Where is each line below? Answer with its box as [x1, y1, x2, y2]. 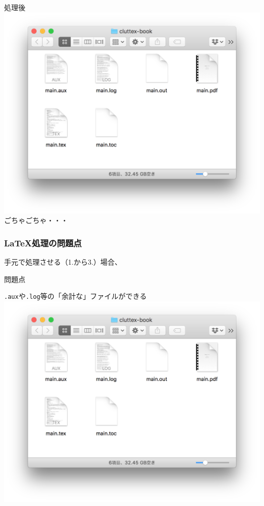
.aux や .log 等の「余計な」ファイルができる [4, 291, 147, 301]
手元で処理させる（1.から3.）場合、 [4, 257, 122, 267]
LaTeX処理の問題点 [4, 236, 82, 249]
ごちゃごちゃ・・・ [4, 215, 68, 226]
